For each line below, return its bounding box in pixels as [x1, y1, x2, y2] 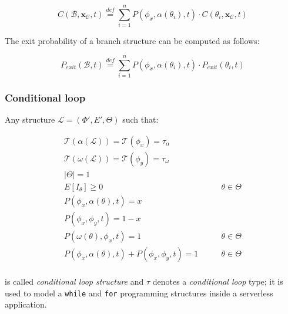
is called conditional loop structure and [5, 275, 144, 287]
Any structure [5, 113, 55, 126]
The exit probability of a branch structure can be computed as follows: [5, 35, 260, 47]
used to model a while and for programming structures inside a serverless [5, 286, 273, 299]
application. [5, 298, 47, 310]
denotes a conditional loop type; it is [152, 275, 283, 287]
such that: [122, 113, 159, 126]
